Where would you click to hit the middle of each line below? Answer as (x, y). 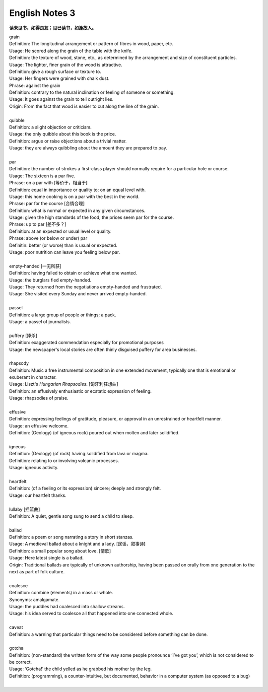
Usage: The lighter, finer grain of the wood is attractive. (66, 65)
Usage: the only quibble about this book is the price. (63, 134)
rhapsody (19, 363)
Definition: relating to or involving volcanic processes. (64, 460)
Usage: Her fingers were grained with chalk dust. (59, 78)
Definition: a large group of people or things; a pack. (63, 315)
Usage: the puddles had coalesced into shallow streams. (67, 606)
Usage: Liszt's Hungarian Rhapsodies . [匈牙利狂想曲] (64, 384)
